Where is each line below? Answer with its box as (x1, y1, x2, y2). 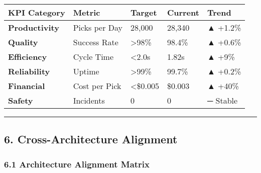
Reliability (8, 65, 50, 77)
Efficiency (8, 51, 47, 62)
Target (130, 7, 157, 18)
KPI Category (8, 7, 65, 18)
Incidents (73, 95, 105, 106)
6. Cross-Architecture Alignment (4, 131, 178, 147)
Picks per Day (73, 22, 122, 33)
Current (167, 7, 199, 18)
